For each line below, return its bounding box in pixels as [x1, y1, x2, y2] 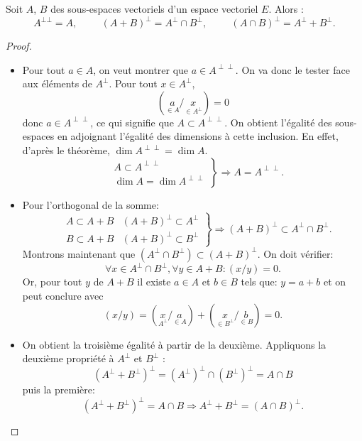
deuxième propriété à [22, 351, 114, 366]
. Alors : [268, 1, 304, 16]
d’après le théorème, [22, 143, 110, 158]
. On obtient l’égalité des [224, 114, 332, 129]
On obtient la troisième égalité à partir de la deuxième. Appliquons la [22, 337, 327, 352]
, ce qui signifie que [90, 114, 174, 129]
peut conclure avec [22, 288, 104, 303]
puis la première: [22, 382, 95, 397]
